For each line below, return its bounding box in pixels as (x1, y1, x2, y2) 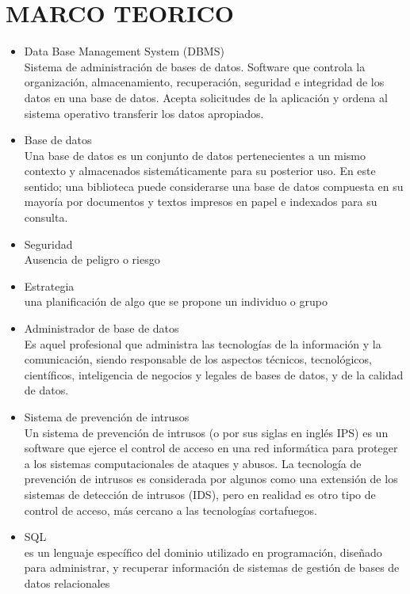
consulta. (24, 209, 68, 226)
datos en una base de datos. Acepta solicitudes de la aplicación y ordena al (24, 89, 388, 105)
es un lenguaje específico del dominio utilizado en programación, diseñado (24, 543, 382, 560)
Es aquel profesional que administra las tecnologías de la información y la (24, 335, 381, 352)
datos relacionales (24, 574, 110, 591)
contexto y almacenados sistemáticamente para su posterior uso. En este (24, 162, 376, 179)
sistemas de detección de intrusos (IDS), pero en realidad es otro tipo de (24, 485, 376, 502)
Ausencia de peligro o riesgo (24, 251, 160, 268)
